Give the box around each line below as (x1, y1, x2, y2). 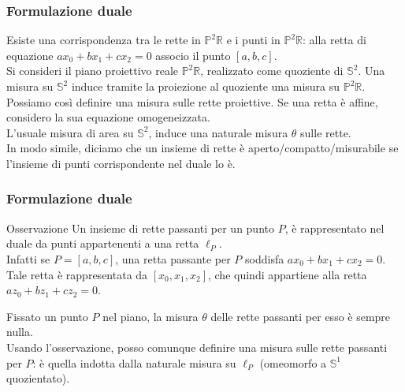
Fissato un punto (6, 308, 88, 324)
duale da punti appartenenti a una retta (6, 235, 199, 252)
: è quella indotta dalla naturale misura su (32, 354, 236, 371)
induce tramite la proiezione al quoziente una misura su (71, 78, 340, 94)
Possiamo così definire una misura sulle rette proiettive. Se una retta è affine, (6, 93, 378, 110)
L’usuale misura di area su (6, 124, 134, 140)
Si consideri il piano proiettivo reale (6, 62, 178, 79)
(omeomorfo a (259, 354, 327, 371)
